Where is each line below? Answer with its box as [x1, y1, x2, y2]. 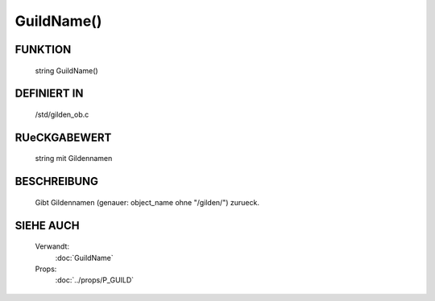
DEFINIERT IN [14, 87, 84, 101]
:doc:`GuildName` [55, 253, 114, 262]
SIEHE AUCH [14, 218, 80, 233]
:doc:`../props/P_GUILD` [55, 275, 135, 285]
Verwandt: [35, 241, 70, 251]
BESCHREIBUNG [14, 175, 99, 188]
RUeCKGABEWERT [14, 130, 112, 144]
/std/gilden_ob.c [35, 109, 89, 119]
